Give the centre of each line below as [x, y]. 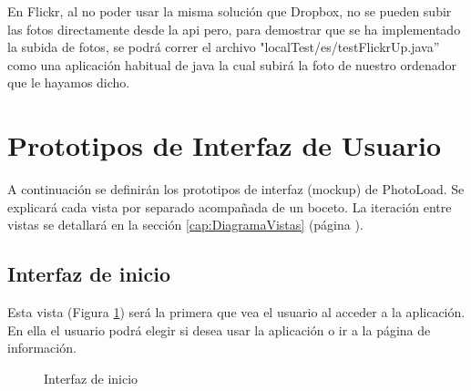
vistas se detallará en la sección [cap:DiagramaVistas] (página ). [185, 225]
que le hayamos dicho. [69, 82]
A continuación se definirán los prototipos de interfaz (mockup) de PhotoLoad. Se [236, 189]
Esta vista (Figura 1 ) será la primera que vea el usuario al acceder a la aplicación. [236, 312]
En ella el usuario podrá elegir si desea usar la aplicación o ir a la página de [219, 329]
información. [42, 348]
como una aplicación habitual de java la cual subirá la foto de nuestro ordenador [232, 64]
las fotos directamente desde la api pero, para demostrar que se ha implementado [234, 29]
